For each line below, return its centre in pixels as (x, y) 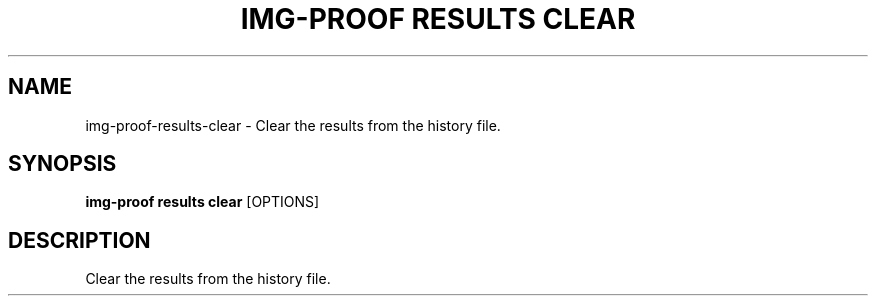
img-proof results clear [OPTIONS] (202, 202)
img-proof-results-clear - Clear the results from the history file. (293, 125)
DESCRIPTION (79, 240)
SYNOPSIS (62, 164)
